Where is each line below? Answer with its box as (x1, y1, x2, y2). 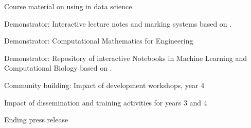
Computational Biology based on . (4, 62, 112, 73)
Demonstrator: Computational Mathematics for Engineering (4, 35, 193, 46)
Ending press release (4, 114, 68, 125)
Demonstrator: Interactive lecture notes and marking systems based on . (4, 18, 232, 29)
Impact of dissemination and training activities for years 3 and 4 (4, 97, 207, 108)
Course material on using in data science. (4, 1, 134, 11)
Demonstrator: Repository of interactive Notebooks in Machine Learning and (4, 52, 247, 63)
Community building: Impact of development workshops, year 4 (4, 79, 205, 90)
